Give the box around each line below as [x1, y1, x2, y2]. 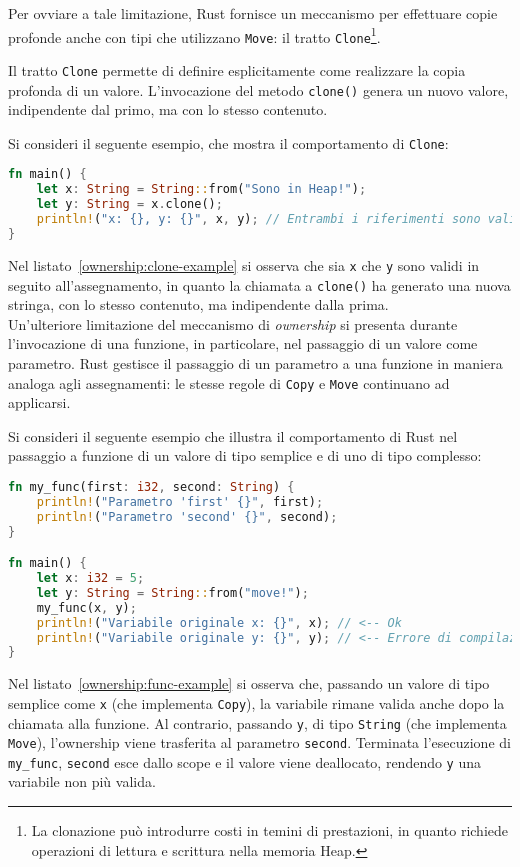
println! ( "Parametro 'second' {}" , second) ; [36, 509, 338, 524]
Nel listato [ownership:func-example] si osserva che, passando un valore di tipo [8, 673, 490, 694]
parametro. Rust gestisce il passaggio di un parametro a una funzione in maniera [8, 352, 503, 373]
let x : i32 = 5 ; [36, 571, 145, 585]
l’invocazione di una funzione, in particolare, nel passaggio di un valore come [8, 333, 478, 354]
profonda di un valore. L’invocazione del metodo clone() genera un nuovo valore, [8, 79, 509, 100]
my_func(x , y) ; [36, 600, 137, 615]
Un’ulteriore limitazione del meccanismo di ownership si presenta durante [8, 313, 458, 334]
